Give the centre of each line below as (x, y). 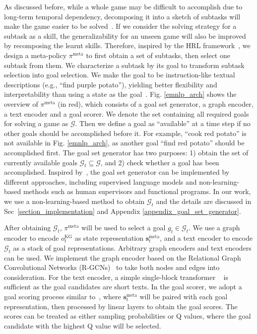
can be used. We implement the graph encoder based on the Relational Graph (123, 257)
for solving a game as (36, 123)
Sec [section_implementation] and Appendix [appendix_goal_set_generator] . (123, 211)
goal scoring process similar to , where (63, 297)
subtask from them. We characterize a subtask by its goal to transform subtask (124, 65)
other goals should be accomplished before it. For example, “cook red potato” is (125, 133)
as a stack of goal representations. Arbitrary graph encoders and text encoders (132, 247)
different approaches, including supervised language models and (100, 181)
